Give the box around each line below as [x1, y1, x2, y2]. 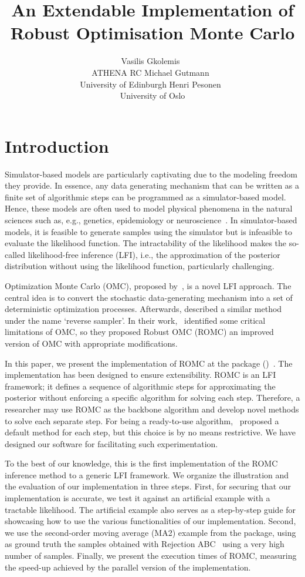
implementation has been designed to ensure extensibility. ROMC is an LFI [5, 368, 276, 381]
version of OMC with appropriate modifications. [5, 337, 178, 349]
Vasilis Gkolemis [121, 55, 180, 67]
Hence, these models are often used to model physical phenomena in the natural [5, 202, 293, 214]
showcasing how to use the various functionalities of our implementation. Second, [5, 515, 296, 527]
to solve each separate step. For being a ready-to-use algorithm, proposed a [5, 414, 279, 427]
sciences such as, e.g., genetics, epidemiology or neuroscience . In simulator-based [5, 214, 297, 226]
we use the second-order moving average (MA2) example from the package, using [5, 526, 296, 538]
